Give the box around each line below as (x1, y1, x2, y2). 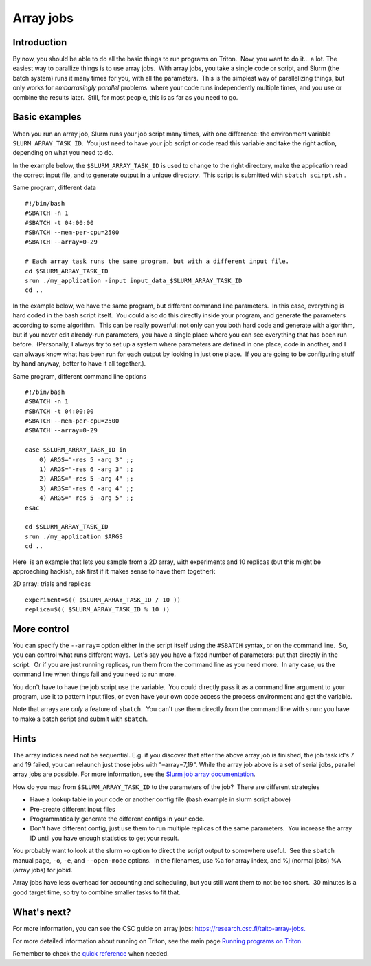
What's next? (12, 906, 71, 918)
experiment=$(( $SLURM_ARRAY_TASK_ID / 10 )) (25, 596, 181, 604)
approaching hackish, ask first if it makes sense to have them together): (12, 567, 216, 575)
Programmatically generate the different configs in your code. (30, 815, 205, 823)
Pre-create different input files (30, 805, 116, 813)
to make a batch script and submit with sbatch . (12, 715, 148, 723)
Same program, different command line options (12, 372, 147, 380)
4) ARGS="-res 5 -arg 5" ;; (38, 494, 134, 502)
